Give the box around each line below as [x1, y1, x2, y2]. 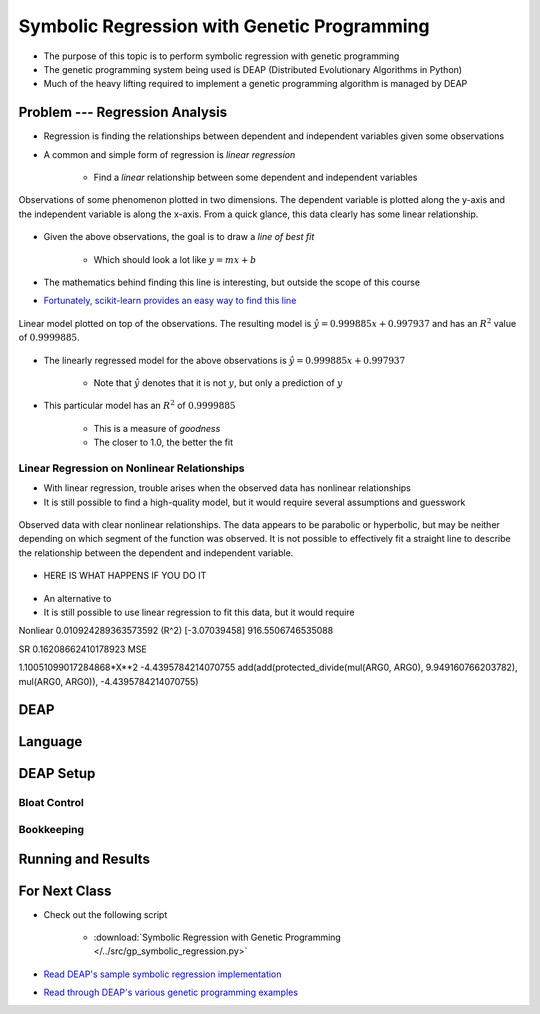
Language [18, 733, 83, 750]
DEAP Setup [18, 765, 96, 782]
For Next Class [18, 882, 112, 899]
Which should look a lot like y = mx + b [93, 253, 257, 265]
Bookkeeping [18, 822, 85, 836]
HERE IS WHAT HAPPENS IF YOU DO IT [43, 570, 207, 582]
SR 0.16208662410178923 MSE [18, 643, 147, 655]
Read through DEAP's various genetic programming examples [43, 986, 299, 999]
